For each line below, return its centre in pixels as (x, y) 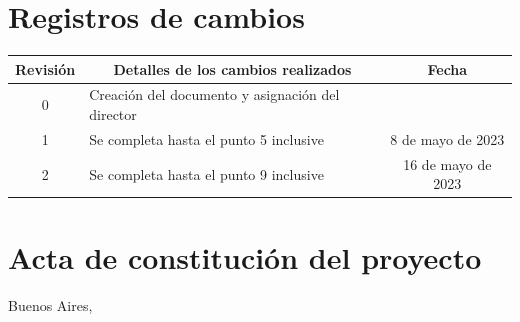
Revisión (45, 68)
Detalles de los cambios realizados (232, 68)
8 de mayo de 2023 (447, 138)
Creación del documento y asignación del (214, 94)
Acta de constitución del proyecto (245, 256)
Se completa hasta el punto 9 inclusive (206, 173)
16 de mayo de (447, 163)
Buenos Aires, (50, 304)
